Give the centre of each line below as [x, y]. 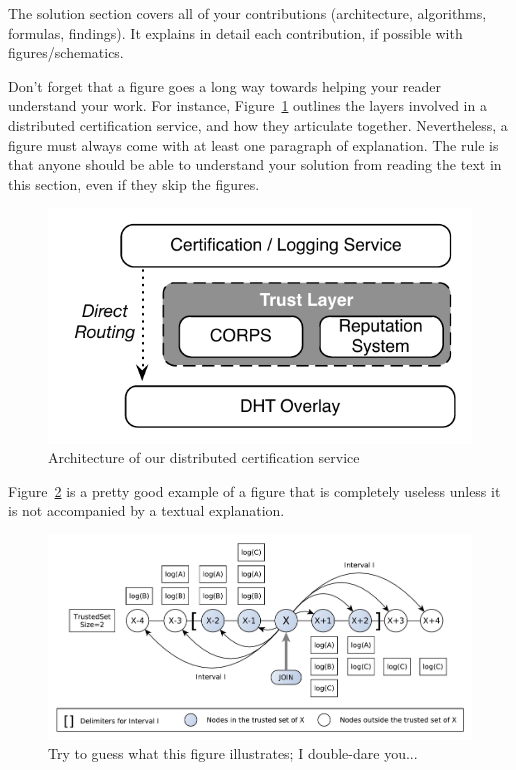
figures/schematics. [66, 52]
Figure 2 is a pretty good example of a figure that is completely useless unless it [254, 490]
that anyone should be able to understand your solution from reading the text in [255, 164]
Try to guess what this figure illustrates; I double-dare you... [233, 753]
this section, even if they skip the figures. [134, 183]
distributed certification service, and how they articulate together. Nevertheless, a [258, 124]
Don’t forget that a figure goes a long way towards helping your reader [225, 85]
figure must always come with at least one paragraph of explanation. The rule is [253, 144]
